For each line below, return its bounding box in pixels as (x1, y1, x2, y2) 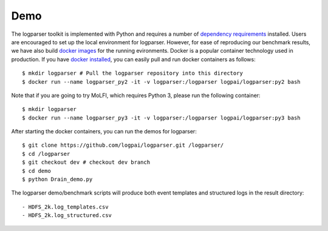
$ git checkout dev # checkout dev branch (22, 159, 151, 166)
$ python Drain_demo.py (22, 176, 93, 183)
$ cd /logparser (22, 150, 70, 157)
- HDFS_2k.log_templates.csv (22, 203, 109, 210)
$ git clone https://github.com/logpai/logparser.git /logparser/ (22, 142, 224, 149)
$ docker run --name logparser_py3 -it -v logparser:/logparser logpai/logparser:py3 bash (22, 114, 301, 121)
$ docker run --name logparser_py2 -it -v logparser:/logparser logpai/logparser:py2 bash (22, 78, 301, 85)
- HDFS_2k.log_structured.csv (22, 212, 112, 219)
